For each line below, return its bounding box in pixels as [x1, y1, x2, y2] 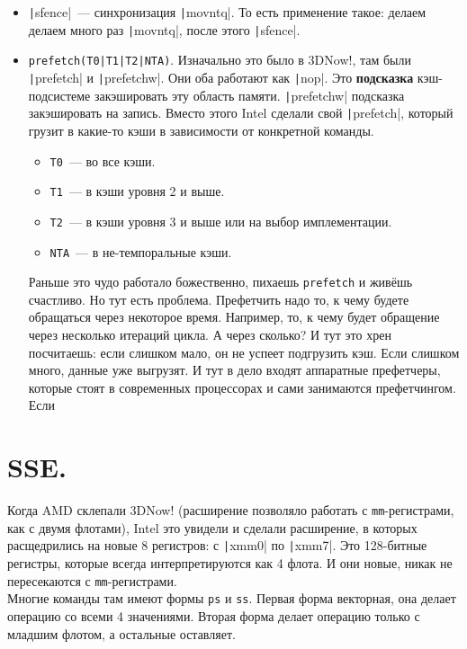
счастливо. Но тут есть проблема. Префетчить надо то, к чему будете [28, 289, 409, 308]
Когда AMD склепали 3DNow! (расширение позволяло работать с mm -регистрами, [7, 501, 454, 520]
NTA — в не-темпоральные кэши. [49, 242, 232, 261]
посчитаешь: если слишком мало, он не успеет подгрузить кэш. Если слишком [28, 342, 460, 361]
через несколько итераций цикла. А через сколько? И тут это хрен [28, 325, 391, 343]
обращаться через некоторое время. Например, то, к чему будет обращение [28, 307, 440, 326]
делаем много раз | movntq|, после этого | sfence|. [28, 20, 301, 39]
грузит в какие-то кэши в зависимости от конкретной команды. [28, 120, 374, 139]
